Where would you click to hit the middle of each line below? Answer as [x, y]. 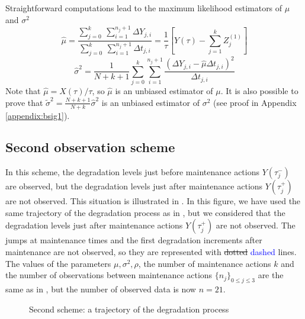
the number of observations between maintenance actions [109, 275]
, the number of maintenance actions [205, 263]
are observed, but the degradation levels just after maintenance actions [134, 186]
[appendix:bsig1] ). [38, 115]
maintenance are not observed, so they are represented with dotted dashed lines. [151, 252]
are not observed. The [256, 225]
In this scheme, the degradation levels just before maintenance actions [132, 172]
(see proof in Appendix [255, 102]
